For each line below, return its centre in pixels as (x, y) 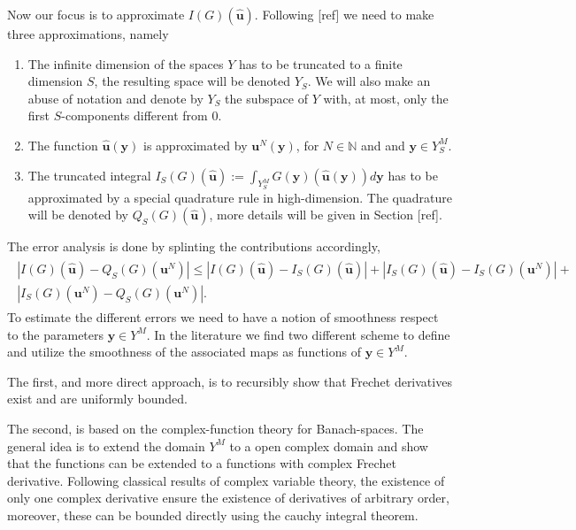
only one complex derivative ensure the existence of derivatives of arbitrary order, (228, 498)
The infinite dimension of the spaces (126, 63)
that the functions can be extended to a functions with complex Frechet (202, 463)
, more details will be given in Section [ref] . (326, 215)
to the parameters (56, 334)
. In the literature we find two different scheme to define (298, 334)
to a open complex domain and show (329, 446)
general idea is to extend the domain (106, 446)
